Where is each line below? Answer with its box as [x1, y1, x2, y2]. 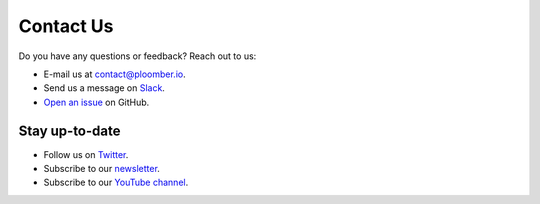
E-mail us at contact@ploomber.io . [43, 68, 186, 80]
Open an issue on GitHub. [43, 96, 150, 108]
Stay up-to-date [18, 122, 121, 139]
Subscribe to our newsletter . [43, 163, 160, 175]
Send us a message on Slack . [43, 82, 165, 94]
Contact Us [18, 15, 114, 37]
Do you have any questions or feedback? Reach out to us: [18, 50, 257, 62]
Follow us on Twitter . [43, 148, 129, 160]
